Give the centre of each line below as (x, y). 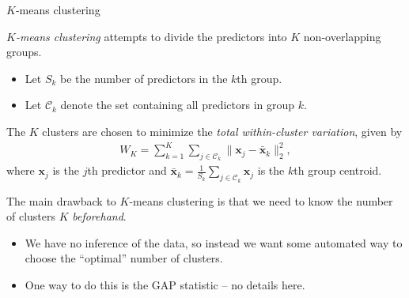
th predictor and (127, 170)
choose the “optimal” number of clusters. (124, 258)
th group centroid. (338, 170)
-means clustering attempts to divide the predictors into (151, 36)
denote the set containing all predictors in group (178, 105)
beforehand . (99, 216)
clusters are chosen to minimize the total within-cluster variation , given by (222, 131)
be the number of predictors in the (144, 78)
